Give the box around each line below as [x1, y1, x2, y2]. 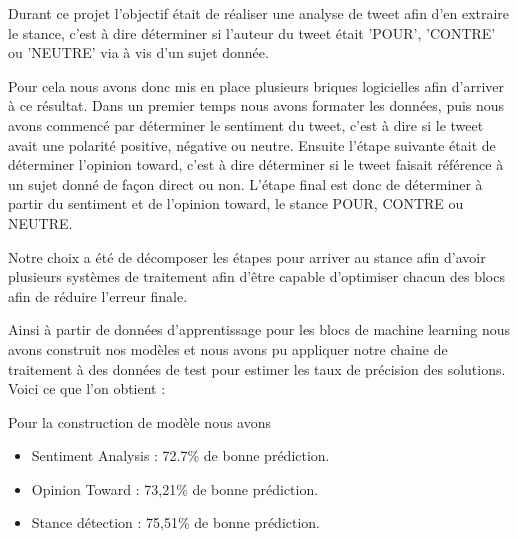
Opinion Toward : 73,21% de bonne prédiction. [31, 478, 319, 499]
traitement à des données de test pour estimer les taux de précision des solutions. [8, 358, 506, 379]
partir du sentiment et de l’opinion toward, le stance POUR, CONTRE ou [8, 193, 464, 214]
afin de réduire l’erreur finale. [8, 285, 188, 306]
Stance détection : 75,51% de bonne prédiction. [31, 512, 321, 533]
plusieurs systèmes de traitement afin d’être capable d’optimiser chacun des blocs [8, 266, 505, 287]
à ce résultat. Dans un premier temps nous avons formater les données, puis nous [8, 95, 505, 116]
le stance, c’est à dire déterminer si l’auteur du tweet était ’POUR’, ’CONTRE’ [8, 22, 496, 43]
